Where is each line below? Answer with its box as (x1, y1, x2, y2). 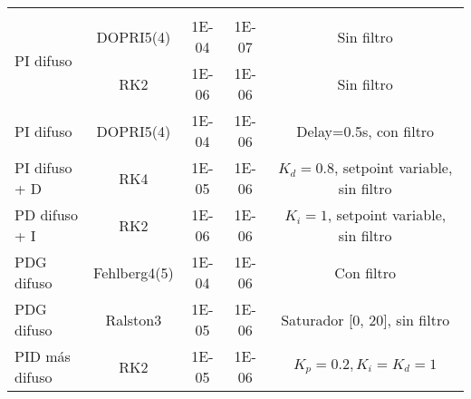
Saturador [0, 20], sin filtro (281, 308, 450, 330)
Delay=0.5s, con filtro (296, 120, 435, 141)
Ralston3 (105, 308, 162, 330)
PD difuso (14, 204, 78, 225)
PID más (14, 345, 71, 366)
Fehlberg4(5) (93, 261, 174, 283)
